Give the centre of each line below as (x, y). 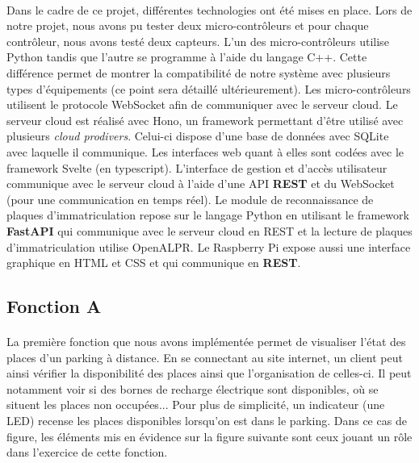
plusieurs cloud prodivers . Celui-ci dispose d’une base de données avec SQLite (198, 136)
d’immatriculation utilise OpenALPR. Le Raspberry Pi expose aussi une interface (209, 246)
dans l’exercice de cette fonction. (87, 452)
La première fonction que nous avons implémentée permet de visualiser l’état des (206, 342)
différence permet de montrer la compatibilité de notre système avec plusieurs (199, 72)
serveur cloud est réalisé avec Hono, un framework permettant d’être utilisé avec (205, 120)
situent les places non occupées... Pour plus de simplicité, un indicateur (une (196, 405)
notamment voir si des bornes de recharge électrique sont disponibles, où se (193, 388)
